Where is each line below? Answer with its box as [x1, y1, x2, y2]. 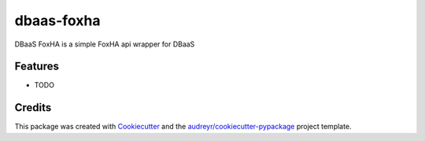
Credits [14, 101, 52, 114]
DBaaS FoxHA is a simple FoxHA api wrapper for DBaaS [14, 39, 195, 49]
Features [14, 60, 59, 73]
